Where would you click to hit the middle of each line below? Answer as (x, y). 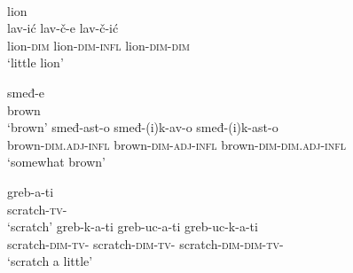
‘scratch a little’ (50, 261)
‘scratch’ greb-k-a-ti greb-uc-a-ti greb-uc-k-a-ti (133, 226)
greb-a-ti (31, 191)
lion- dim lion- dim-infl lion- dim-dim (98, 45)
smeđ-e (26, 92)
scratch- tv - (37, 209)
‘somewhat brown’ (56, 162)
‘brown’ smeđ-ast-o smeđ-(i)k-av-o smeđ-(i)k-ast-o (143, 127)
